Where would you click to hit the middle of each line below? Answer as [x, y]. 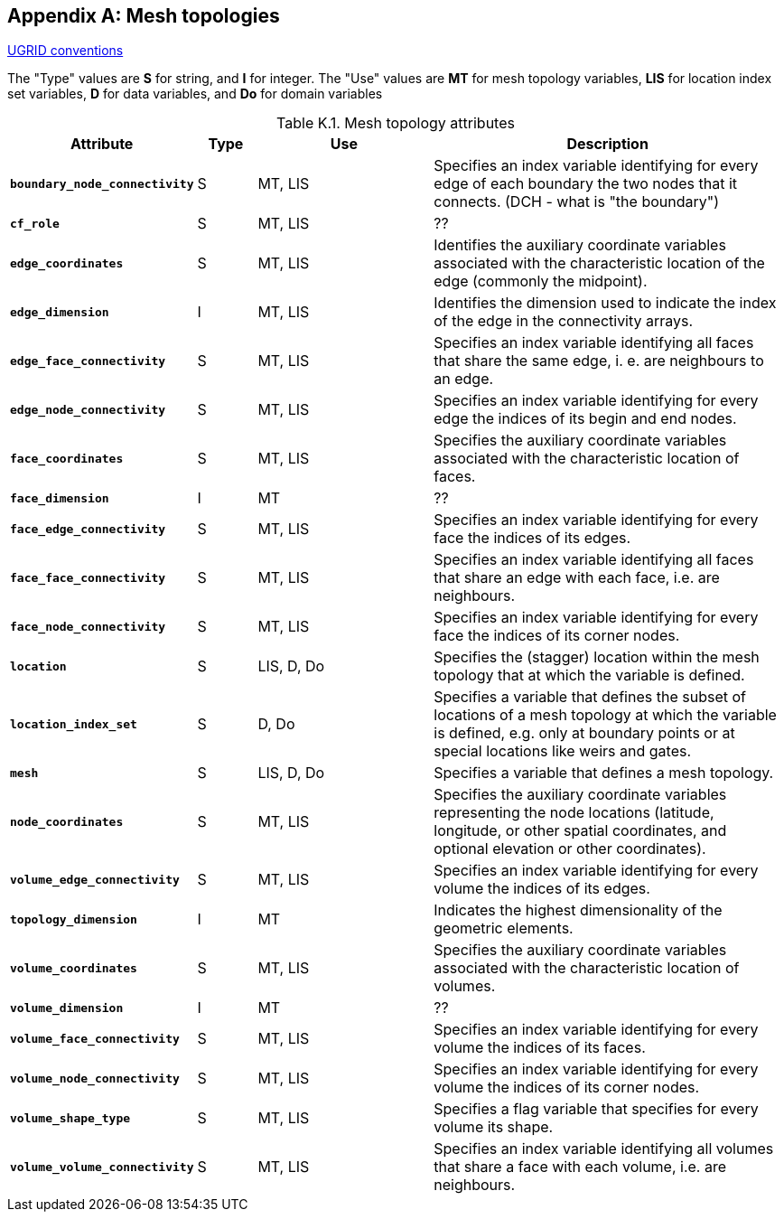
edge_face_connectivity [88, 361]
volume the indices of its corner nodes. [567, 1088]
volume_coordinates [74, 968]
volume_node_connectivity [95, 1078]
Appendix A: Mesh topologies [144, 16]
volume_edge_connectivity [95, 879]
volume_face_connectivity [95, 1038]
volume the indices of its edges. [542, 889]
